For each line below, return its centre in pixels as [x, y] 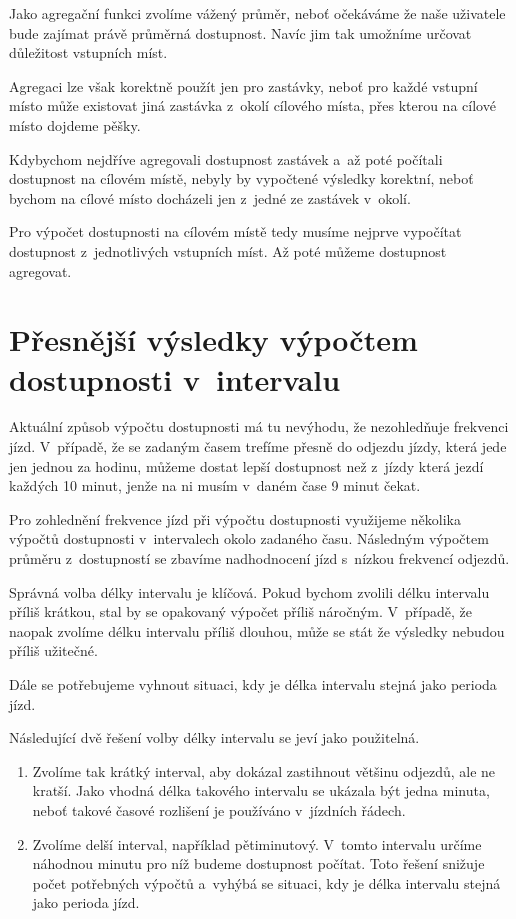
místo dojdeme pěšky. [75, 124]
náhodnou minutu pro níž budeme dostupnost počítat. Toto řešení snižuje [258, 863]
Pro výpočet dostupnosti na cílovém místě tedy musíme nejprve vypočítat [235, 231]
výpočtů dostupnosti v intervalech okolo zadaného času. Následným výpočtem [249, 538]
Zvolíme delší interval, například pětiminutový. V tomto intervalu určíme [257, 843]
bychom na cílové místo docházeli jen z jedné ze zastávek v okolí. [210, 197]
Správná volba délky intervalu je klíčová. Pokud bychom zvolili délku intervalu [249, 591]
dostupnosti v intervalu [175, 378]
